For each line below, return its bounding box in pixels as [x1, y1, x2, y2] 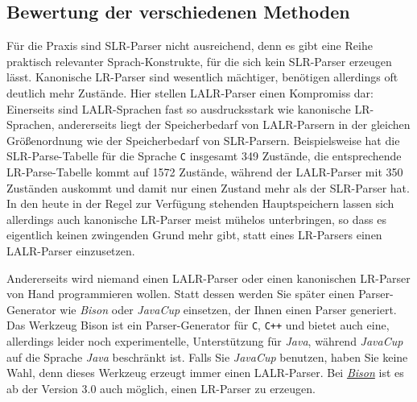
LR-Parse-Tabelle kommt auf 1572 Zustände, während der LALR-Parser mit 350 [6, 164, 403, 180]
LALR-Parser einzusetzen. [6, 242, 135, 259]
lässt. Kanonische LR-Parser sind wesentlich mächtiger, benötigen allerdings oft [6, 68, 398, 85]
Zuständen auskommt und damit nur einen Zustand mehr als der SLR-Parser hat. [6, 179, 410, 196]
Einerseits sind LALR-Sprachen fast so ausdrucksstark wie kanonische [6, 100, 351, 117]
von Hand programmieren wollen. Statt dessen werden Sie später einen [6, 285, 355, 302]
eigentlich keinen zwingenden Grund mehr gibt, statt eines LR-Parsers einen [6, 226, 382, 243]
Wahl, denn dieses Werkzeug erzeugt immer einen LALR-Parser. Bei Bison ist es [6, 364, 404, 381]
